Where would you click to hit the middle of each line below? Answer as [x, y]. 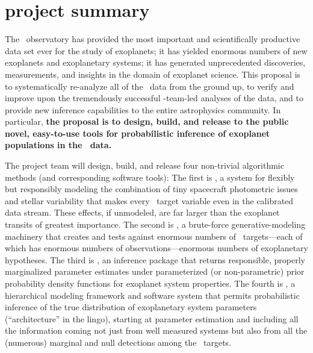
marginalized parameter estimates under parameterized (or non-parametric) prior [155, 271]
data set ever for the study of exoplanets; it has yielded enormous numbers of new [156, 50]
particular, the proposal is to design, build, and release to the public [147, 121]
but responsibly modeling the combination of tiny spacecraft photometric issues [151, 189]
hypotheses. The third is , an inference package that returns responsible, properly [155, 259]
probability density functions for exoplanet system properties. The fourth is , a [150, 283]
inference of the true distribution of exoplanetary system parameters [131, 307]
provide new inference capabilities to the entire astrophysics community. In [143, 109]
